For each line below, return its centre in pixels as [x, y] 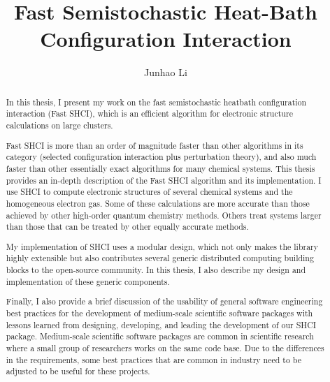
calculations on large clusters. [59, 125]
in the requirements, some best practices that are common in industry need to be [154, 359]
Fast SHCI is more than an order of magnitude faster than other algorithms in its [155, 145]
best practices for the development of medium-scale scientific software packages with [159, 313]
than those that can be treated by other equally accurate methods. [127, 227]
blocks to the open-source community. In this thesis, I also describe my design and [156, 270]
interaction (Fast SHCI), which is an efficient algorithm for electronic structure [149, 113]
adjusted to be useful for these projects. [78, 371]
